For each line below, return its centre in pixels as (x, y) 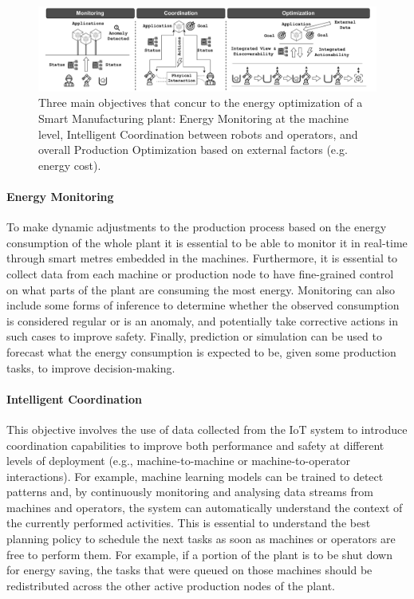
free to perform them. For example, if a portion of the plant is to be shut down (199, 554)
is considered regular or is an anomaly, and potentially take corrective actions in (202, 320)
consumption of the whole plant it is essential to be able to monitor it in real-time (207, 242)
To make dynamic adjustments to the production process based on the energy (197, 227)
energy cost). (70, 165)
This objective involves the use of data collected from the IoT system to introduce (207, 429)
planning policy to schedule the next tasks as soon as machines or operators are (201, 539)
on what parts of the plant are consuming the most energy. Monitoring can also (201, 289)
